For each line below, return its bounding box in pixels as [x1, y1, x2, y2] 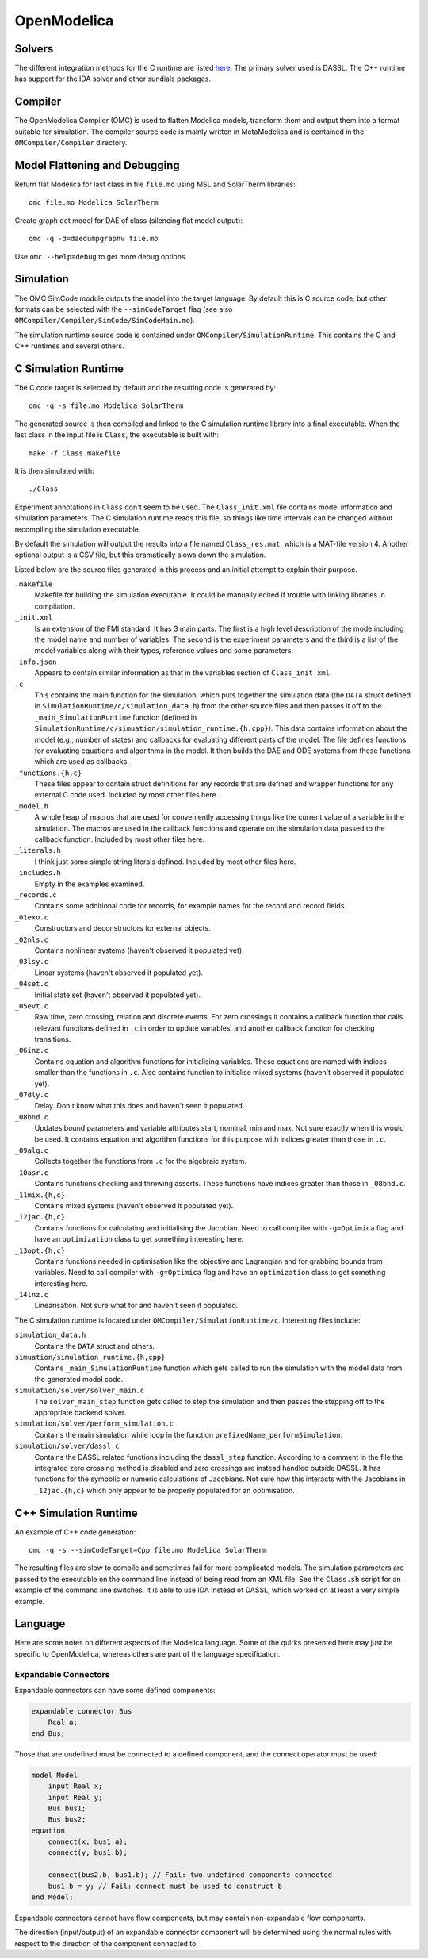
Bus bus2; [48, 1815, 86, 1824]
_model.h [14, 801, 49, 811]
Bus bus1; [48, 1803, 86, 1813]
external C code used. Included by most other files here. [34, 790, 219, 800]
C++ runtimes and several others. [14, 341, 124, 351]
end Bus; [31, 1729, 66, 1737]
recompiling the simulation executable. [14, 524, 141, 534]
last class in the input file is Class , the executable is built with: [14, 430, 220, 440]
